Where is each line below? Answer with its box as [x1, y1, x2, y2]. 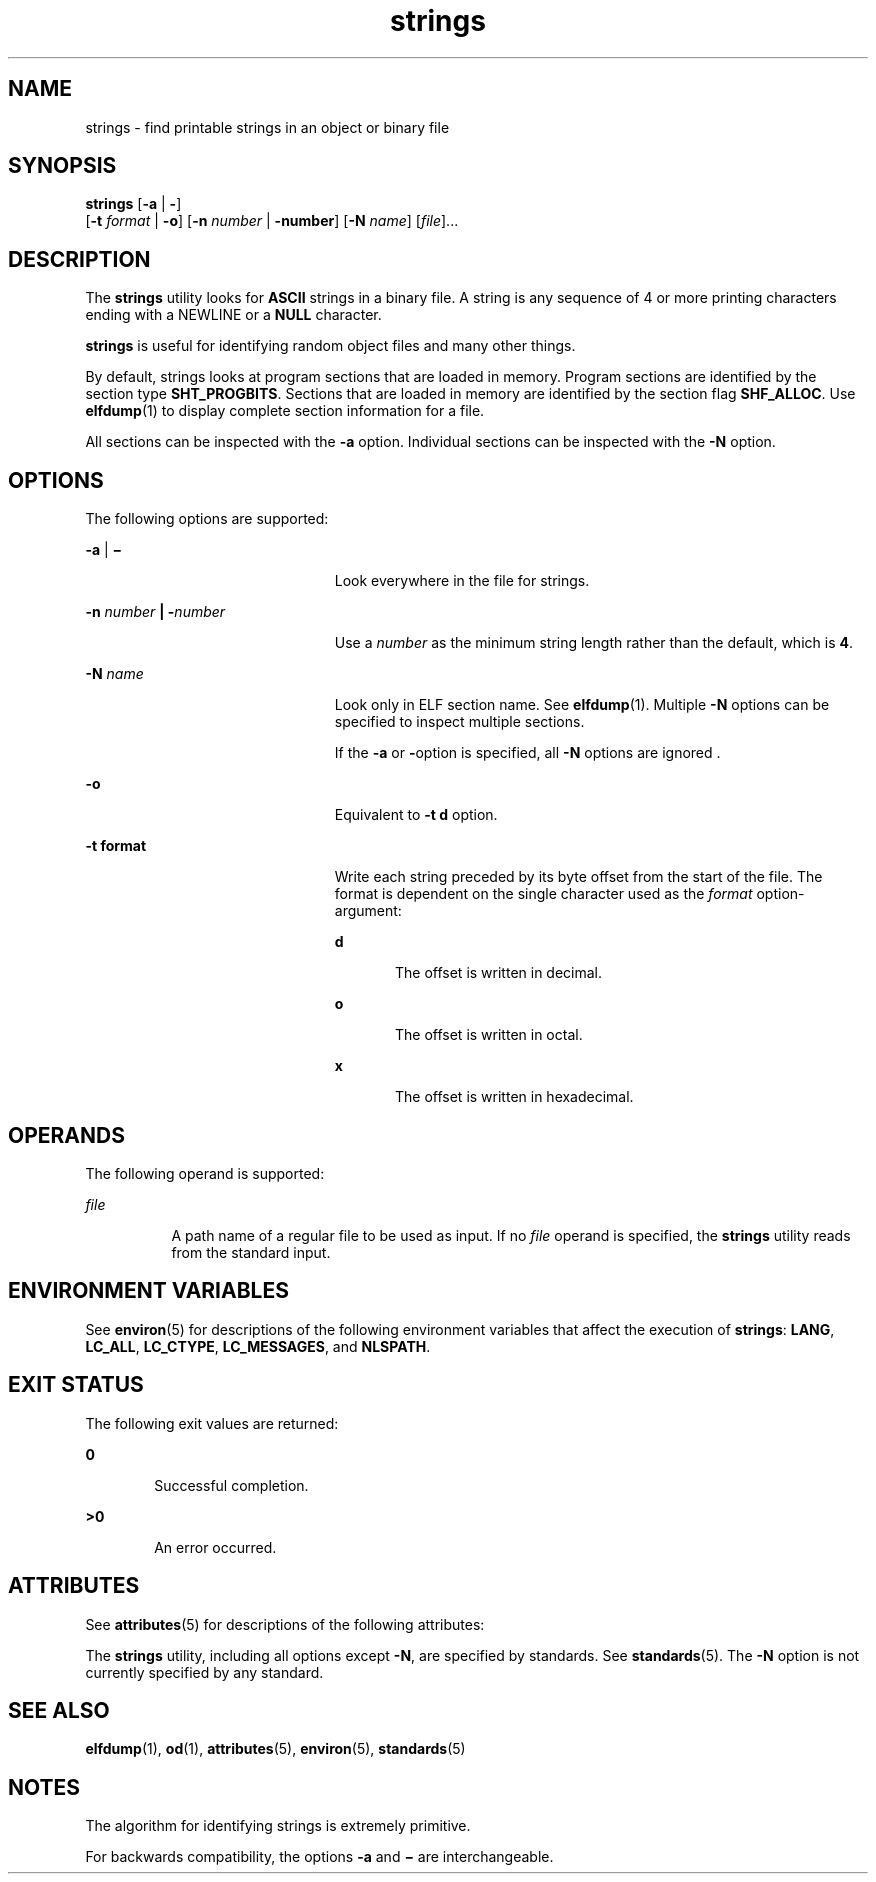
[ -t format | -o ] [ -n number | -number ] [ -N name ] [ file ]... [85, 212, 459, 230]
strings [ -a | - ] [85, 195, 182, 213]
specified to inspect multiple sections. [334, 713, 585, 731]
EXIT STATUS [8, 1372, 144, 1398]
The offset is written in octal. [395, 1026, 583, 1044]
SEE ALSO [8, 1697, 110, 1723]
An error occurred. [154, 1538, 277, 1556]
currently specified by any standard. [85, 1663, 324, 1681]
